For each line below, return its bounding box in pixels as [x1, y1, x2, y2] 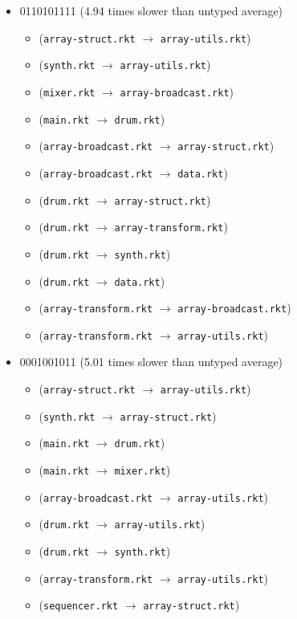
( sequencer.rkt [39, 597, 119, 613]
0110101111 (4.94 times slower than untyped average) [19, 2, 283, 18]
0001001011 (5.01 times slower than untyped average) [19, 353, 283, 370]
